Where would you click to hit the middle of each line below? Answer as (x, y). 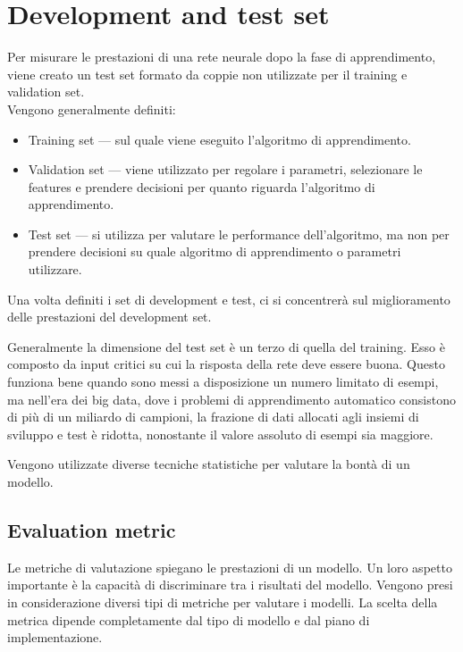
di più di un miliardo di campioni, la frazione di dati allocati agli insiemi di (213, 417)
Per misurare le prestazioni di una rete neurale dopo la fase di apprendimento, (222, 57)
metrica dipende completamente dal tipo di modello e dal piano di (189, 619)
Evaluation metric (92, 529)
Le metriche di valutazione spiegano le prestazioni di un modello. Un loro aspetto (230, 567)
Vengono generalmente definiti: (92, 109)
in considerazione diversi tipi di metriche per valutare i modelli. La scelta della (223, 602)
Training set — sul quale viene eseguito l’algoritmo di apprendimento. (219, 139)
